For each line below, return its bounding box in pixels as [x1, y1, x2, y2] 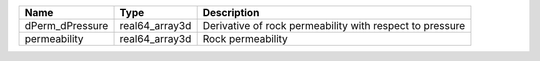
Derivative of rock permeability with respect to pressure [202, 19, 466, 32]
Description [202, 6, 260, 19]
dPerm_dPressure [24, 19, 109, 32]
